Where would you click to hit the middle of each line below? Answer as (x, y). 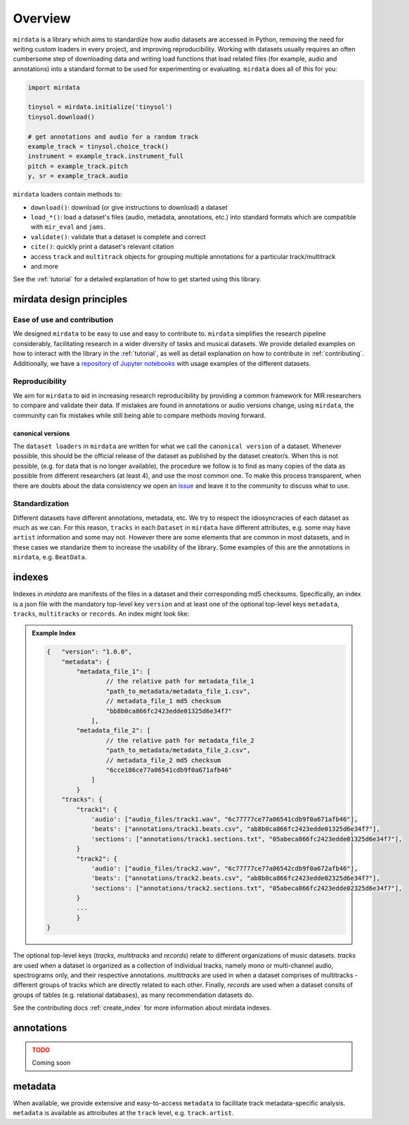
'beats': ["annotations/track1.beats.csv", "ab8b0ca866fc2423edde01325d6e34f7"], (236, 829)
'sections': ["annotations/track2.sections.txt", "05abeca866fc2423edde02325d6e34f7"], (247, 888)
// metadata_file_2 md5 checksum (163, 760)
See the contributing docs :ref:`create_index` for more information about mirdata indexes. (142, 1008)
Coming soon (51, 1062)
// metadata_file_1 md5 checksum (163, 701)
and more (45, 266)
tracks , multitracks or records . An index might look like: (101, 614)
